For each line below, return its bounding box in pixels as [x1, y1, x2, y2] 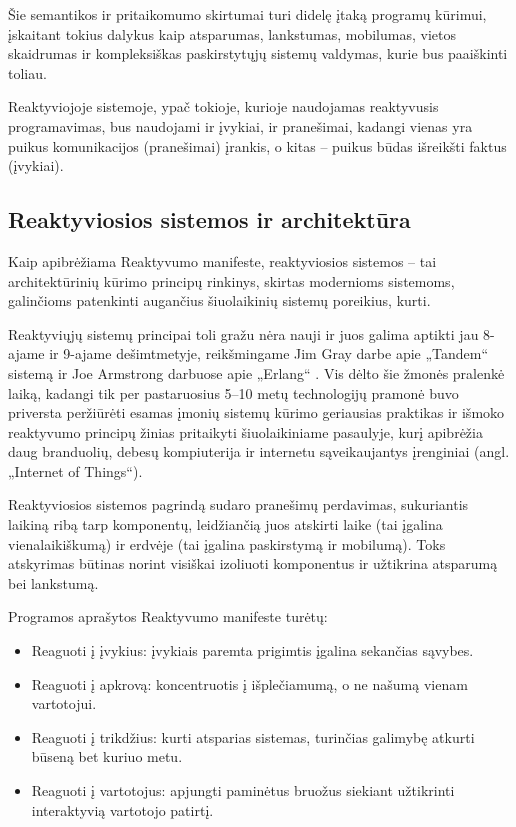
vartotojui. [31, 693, 97, 714]
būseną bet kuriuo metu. [31, 746, 183, 767]
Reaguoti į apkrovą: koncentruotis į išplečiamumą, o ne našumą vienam [31, 673, 468, 694]
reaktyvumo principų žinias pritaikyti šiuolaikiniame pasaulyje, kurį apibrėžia [8, 421, 483, 442]
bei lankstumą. [8, 572, 99, 593]
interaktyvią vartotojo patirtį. [31, 799, 214, 820]
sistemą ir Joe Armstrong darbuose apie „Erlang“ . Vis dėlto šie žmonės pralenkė [8, 362, 505, 383]
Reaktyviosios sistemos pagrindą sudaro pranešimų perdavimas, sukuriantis [8, 494, 469, 515]
